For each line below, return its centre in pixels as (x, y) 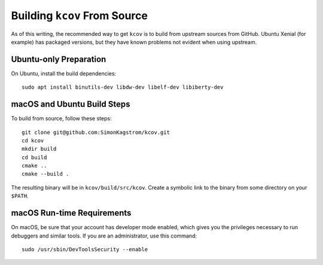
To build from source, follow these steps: (61, 118)
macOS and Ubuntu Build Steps (71, 104)
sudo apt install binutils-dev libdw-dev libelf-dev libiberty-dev (123, 87)
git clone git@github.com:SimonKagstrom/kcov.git (96, 132)
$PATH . (20, 196)
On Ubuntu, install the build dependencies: (64, 73)
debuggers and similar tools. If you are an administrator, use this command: (104, 236)
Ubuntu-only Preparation (59, 59)
